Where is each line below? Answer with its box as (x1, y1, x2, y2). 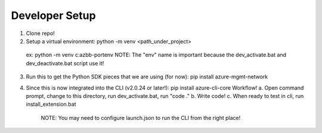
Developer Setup (11, 9, 96, 22)
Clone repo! (26, 30, 55, 37)
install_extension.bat (26, 101, 76, 108)
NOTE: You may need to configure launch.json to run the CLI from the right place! (41, 114, 241, 121)
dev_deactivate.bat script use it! (26, 59, 104, 66)
